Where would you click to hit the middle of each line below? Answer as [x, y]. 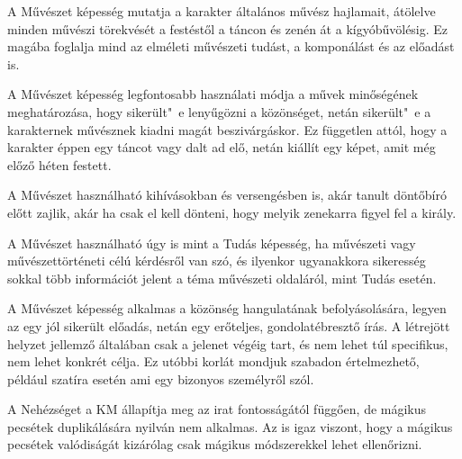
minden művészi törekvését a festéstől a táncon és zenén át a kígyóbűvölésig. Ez [228, 28]
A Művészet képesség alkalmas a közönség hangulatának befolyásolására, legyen [227, 308]
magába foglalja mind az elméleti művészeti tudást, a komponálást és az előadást [231, 46]
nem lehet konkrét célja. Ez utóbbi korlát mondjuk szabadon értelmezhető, [213, 361]
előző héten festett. [59, 164]
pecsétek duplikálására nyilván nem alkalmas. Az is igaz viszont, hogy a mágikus [230, 426]
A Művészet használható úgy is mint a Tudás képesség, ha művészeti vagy [212, 243]
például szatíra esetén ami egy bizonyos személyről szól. [161, 378]
